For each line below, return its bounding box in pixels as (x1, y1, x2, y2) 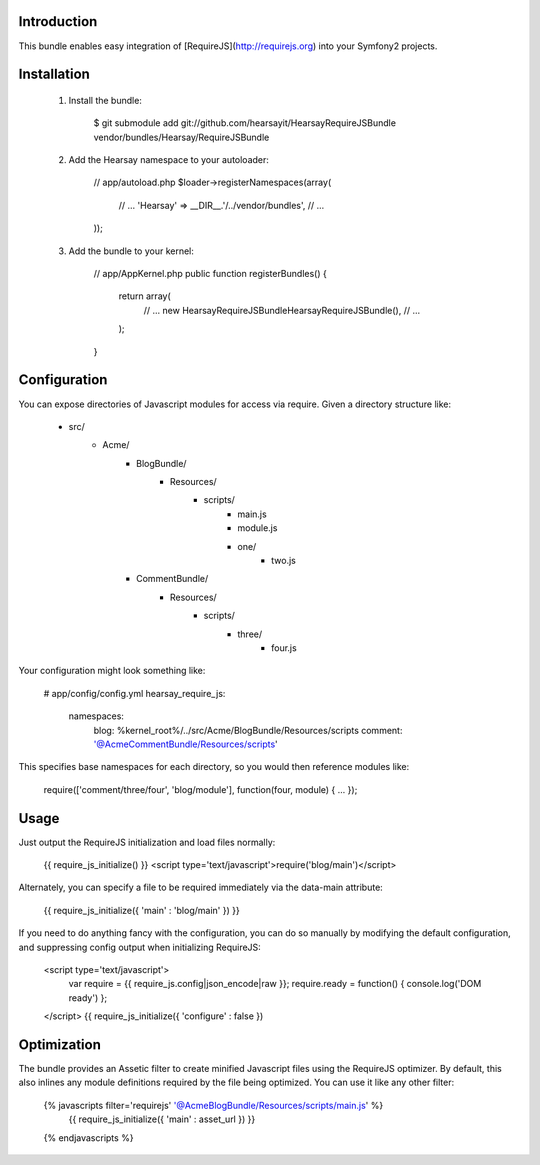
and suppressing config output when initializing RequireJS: (18, 941, 262, 953)
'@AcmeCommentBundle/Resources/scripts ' (93, 738, 279, 750)
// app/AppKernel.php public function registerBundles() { (93, 268, 327, 280)
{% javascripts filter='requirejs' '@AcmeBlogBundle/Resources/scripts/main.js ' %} (43, 1099, 384, 1111)
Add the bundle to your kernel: (68, 245, 195, 257)
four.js (271, 641, 297, 654)
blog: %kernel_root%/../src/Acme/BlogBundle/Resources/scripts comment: (93, 724, 403, 736)
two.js (271, 555, 297, 567)
